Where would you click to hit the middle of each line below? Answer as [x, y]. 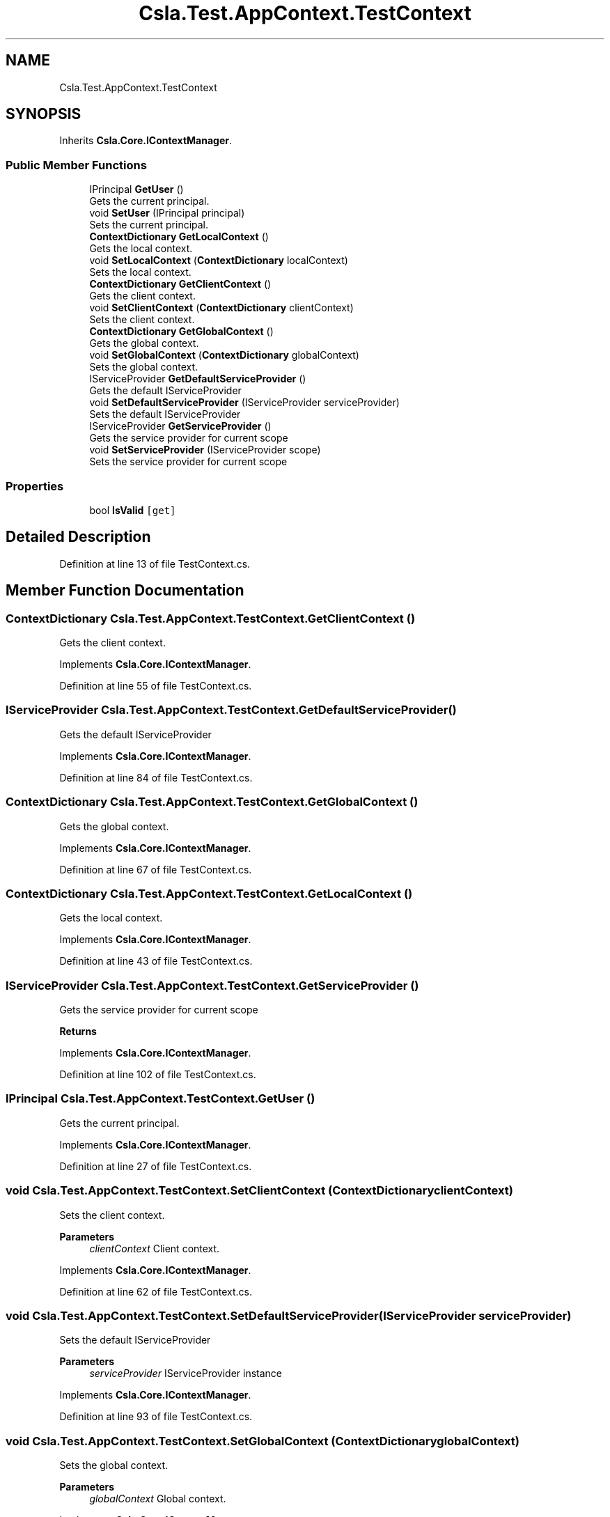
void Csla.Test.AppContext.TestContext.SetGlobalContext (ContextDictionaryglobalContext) [263, 1441]
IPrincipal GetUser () [136, 189]
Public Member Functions [76, 165]
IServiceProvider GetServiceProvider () [180, 426]
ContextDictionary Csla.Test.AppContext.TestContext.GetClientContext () [211, 618]
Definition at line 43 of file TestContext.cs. [156, 961]
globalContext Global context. [158, 1499]
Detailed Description [78, 537]
